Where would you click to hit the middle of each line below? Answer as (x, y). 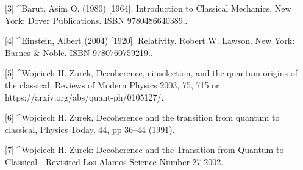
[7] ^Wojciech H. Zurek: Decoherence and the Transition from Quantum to (144, 150)
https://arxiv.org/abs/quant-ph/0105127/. (84, 97)
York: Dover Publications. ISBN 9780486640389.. (96, 20)
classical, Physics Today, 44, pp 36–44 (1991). (90, 129)
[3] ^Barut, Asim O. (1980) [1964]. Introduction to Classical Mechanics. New (148, 8)
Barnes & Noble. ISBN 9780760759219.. (79, 52)
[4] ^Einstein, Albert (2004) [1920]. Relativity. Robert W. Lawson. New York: (150, 41)
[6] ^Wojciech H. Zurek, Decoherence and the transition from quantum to (142, 117)
